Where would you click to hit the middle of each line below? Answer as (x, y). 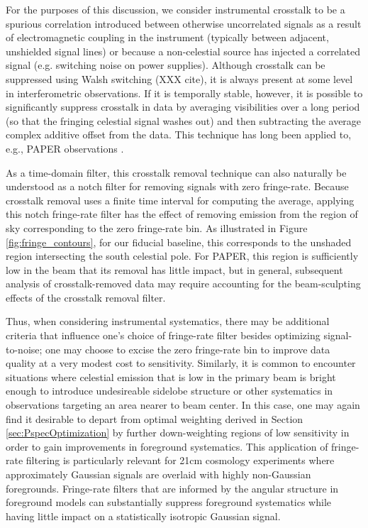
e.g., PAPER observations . (65, 148)
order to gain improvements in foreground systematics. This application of (167, 446)
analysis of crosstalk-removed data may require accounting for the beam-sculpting (183, 284)
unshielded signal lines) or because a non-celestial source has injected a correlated (183, 51)
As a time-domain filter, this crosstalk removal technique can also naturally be (176, 172)
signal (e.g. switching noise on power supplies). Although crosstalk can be (166, 65)
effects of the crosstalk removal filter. (86, 297)
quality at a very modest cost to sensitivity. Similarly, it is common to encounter (181, 363)
